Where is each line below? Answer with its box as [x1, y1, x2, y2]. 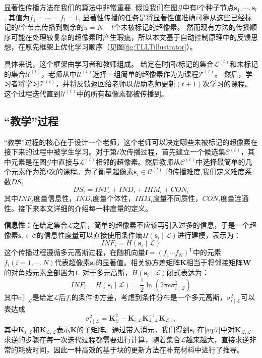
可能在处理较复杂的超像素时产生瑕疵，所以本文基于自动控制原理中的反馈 [11, 31, 251, 42]
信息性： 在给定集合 [4, 220, 68, 230]
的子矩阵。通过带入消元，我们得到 [77, 324, 190, 334]
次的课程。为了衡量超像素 [49, 166, 134, 177]
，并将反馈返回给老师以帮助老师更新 [55, 78, 176, 89]
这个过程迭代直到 [4, 88, 60, 98]
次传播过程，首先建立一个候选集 [119, 146, 226, 157]
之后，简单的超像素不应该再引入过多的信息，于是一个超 [73, 220, 256, 230]
